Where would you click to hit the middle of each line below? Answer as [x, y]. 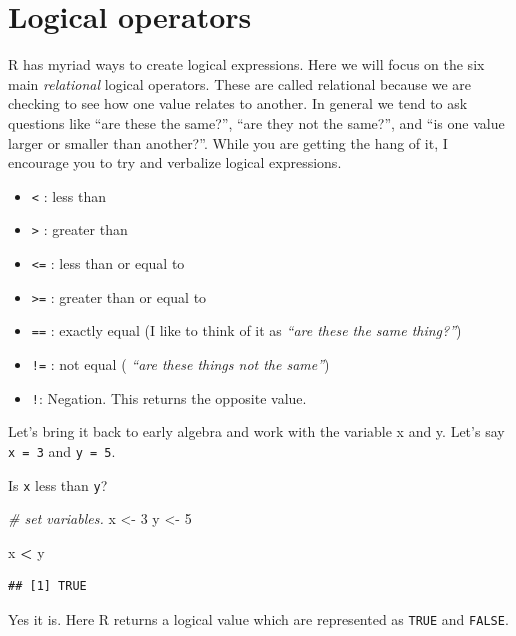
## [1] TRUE [47, 586]
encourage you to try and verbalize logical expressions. [175, 162]
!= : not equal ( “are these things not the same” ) [180, 363]
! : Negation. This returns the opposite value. [169, 397]
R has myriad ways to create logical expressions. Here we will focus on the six [246, 64]
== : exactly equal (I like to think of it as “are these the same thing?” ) [246, 330]
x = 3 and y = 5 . [62, 450]
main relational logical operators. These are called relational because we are [240, 83]
